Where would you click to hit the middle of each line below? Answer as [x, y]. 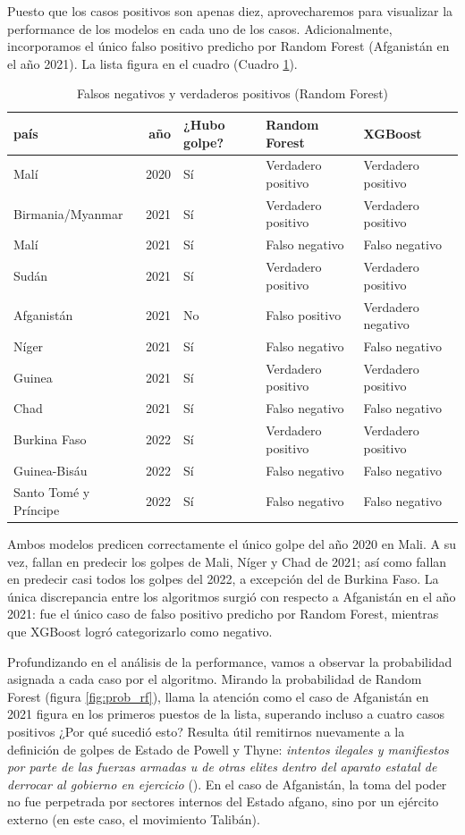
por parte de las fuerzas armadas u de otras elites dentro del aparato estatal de [222, 767]
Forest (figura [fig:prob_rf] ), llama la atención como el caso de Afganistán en [218, 696]
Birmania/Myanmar [68, 213]
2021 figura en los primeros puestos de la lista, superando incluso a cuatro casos [226, 714]
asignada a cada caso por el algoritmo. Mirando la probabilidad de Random [215, 679]
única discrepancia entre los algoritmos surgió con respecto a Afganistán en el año [232, 596]
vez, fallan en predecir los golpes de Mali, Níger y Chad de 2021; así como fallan [227, 561]
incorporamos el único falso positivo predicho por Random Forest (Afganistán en [228, 46]
